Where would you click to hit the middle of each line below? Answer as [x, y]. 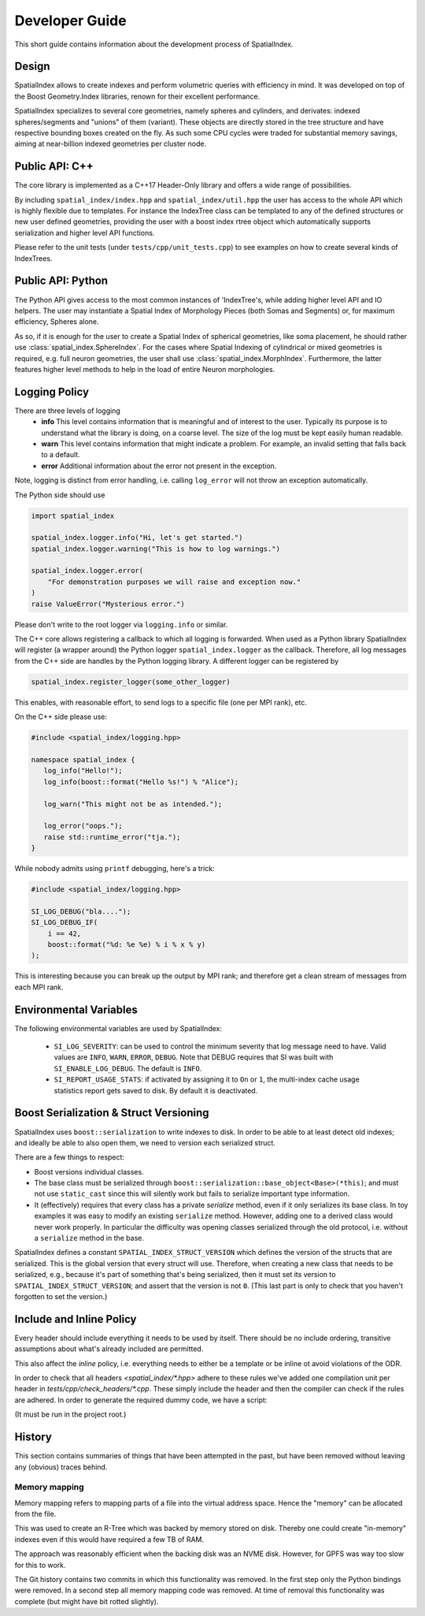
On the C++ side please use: [61, 717]
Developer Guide [70, 20]
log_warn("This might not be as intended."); [133, 804]
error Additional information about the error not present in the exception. [159, 466]
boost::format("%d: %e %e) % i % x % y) [127, 944]
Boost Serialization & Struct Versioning [112, 1113]
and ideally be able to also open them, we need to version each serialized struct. [145, 1142]
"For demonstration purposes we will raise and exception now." [174, 582]
